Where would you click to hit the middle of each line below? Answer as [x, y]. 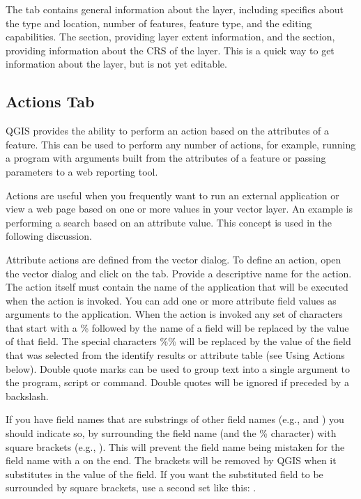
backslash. [27, 396]
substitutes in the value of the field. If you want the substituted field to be [164, 474]
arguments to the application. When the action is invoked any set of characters [174, 314]
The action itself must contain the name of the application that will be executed [177, 287]
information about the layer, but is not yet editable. [116, 64]
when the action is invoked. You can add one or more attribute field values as [171, 300]
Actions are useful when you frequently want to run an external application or [172, 195]
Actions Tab [50, 101]
